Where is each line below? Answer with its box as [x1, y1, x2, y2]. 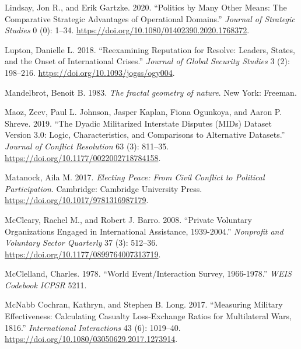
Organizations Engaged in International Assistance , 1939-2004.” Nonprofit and [5, 225, 283, 237]
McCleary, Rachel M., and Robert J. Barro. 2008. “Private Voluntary [5, 213, 252, 225]
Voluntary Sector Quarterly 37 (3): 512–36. [5, 236, 158, 249]
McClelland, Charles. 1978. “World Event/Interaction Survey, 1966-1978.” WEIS [5, 267, 292, 280]
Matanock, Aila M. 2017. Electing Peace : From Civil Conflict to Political [5, 171, 265, 183]
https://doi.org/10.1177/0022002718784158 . [5, 151, 161, 163]
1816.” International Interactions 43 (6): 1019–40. [5, 321, 181, 333]
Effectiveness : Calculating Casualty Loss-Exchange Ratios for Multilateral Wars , [5, 310, 292, 322]
